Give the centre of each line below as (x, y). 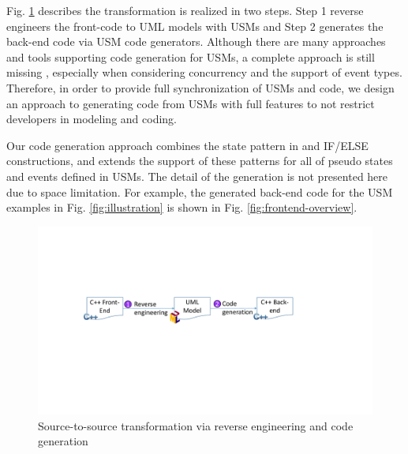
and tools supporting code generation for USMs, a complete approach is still (191, 56)
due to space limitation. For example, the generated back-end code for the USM (200, 191)
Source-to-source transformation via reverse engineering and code (196, 425)
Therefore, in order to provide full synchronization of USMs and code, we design (200, 87)
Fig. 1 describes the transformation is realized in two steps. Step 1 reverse (185, 10)
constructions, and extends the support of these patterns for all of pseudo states (200, 161)
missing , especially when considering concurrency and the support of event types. (204, 72)
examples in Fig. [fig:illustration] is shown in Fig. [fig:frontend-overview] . (182, 207)
